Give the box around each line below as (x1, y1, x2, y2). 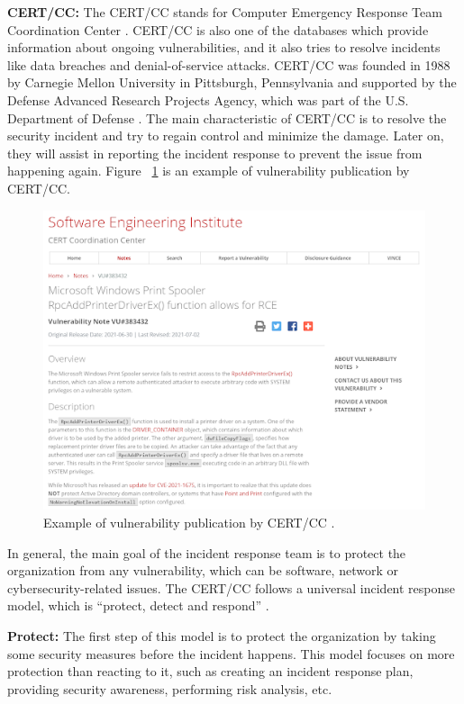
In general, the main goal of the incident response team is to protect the (7, 543, 406, 562)
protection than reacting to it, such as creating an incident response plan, (7, 662, 414, 681)
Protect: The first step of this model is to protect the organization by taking (7, 627, 436, 645)
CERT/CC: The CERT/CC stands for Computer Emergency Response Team (7, 3, 442, 21)
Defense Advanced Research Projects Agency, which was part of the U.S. (7, 90, 409, 109)
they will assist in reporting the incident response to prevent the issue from (7, 143, 423, 162)
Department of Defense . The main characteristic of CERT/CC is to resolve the (7, 108, 447, 127)
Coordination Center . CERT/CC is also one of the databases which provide (7, 20, 429, 39)
